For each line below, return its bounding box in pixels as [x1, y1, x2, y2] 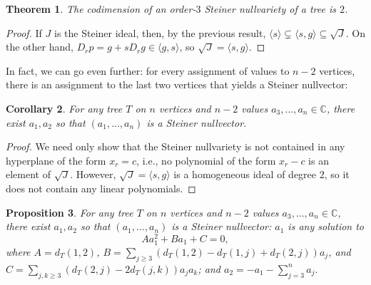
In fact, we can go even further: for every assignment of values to [6, 63, 290, 78]
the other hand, [6, 39, 73, 54]
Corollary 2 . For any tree [6, 100, 123, 115]
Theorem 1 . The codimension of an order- [6, 1, 196, 16]
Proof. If [6, 25, 42, 40]
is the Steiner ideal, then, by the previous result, [54, 25, 266, 40]
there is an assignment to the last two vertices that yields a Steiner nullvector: [6, 77, 348, 92]
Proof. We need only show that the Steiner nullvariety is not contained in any [6, 139, 345, 154]
